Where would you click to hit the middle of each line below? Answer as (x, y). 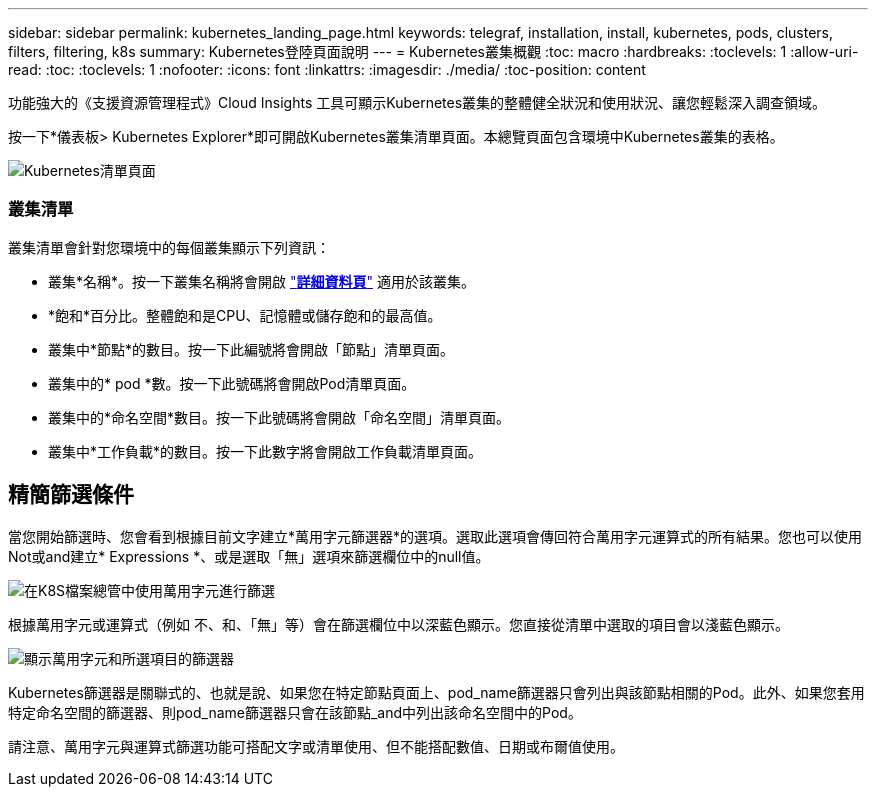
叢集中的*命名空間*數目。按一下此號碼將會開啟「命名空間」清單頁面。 (279, 417)
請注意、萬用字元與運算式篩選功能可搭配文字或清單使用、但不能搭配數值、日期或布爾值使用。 (316, 746)
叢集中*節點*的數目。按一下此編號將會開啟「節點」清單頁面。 (251, 349)
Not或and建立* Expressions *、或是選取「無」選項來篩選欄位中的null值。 (249, 556)
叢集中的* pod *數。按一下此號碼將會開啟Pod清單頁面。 (232, 383)
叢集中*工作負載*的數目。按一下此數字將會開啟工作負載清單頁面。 (265, 451)
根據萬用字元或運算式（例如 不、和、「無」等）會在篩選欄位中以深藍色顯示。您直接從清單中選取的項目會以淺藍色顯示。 (398, 624)
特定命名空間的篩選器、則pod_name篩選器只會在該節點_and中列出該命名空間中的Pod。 (295, 712)
